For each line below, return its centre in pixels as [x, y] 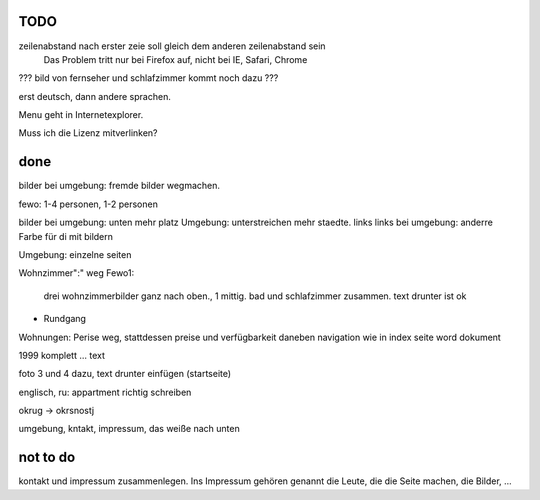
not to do [47, 457]
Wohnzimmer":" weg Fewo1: [76, 273]
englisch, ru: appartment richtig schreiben [105, 392]
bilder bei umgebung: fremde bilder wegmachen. [119, 186]
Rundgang [65, 319]
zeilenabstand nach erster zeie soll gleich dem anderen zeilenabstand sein [172, 46]
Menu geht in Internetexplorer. [81, 115]
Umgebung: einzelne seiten [75, 254]
